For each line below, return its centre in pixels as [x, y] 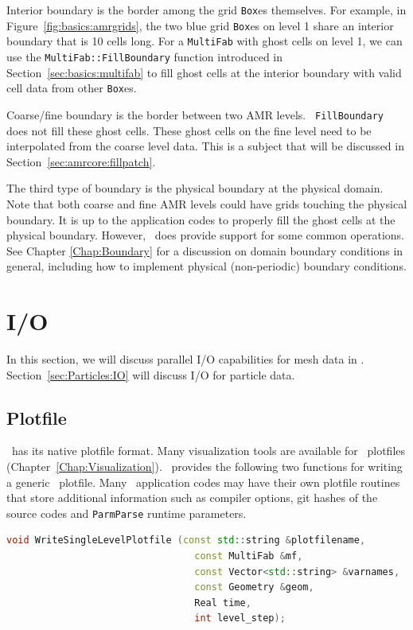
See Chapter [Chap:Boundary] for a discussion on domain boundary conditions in [205, 250]
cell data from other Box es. [72, 88]
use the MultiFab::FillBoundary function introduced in [145, 56]
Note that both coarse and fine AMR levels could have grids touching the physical [207, 203]
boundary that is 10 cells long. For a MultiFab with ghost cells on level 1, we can [205, 41]
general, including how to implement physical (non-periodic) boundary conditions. [206, 266]
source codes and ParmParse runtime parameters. [127, 513]
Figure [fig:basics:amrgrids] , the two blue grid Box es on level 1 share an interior [200, 25]
